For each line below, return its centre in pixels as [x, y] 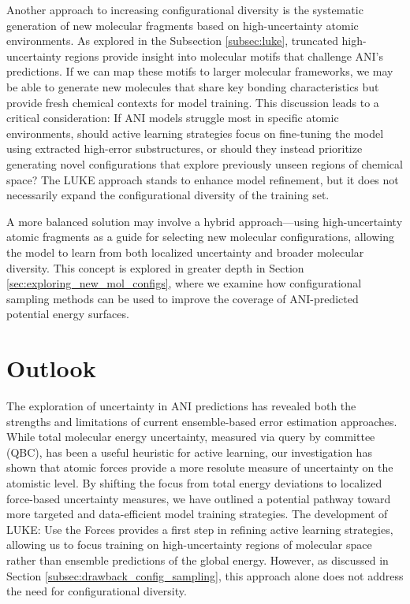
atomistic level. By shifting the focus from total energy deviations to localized [194, 482]
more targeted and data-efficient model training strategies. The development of [197, 514]
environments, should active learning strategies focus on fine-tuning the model [195, 133]
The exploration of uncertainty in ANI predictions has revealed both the [181, 406]
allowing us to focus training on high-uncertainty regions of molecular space [189, 545]
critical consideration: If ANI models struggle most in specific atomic [173, 118]
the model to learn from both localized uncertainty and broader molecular [185, 252]
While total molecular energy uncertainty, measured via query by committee [191, 437]
